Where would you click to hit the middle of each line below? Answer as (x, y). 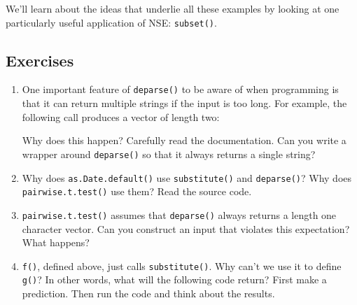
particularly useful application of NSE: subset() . (111, 22)
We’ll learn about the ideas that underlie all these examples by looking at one (173, 8)
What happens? (56, 242)
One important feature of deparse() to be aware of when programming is (180, 89)
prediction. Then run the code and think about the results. (148, 293)
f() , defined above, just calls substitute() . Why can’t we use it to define (182, 265)
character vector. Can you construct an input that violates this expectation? (186, 228)
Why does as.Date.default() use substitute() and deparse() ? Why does (187, 177)
